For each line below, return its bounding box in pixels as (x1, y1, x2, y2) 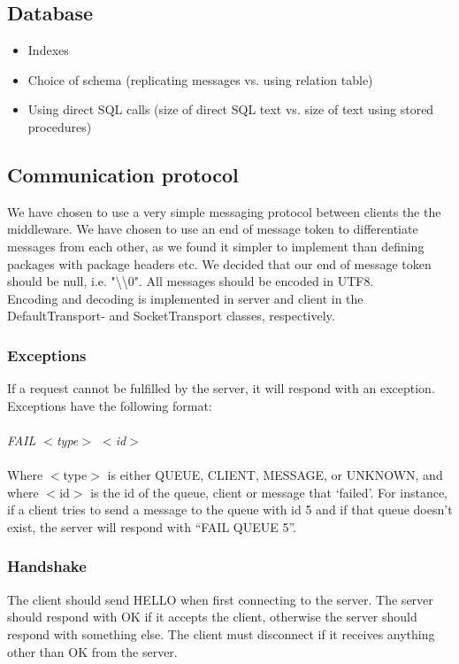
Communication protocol (7, 160, 239, 188)
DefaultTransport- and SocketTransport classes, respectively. (7, 306, 335, 325)
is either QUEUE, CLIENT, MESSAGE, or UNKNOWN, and (107, 466, 443, 484)
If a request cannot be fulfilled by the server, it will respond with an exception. (7, 379, 435, 398)
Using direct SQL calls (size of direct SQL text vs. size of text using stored (27, 100, 434, 119)
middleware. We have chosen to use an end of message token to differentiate (7, 220, 418, 238)
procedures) (27, 117, 92, 135)
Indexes (27, 41, 69, 59)
